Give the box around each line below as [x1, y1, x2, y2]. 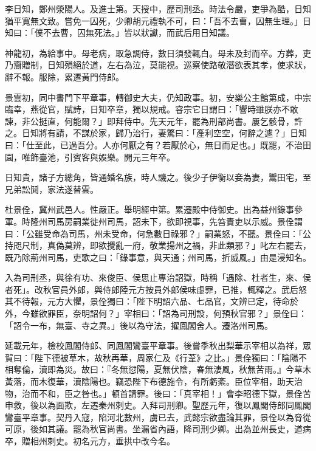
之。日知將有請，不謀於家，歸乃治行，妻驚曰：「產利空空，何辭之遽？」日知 [5, 126, 307, 139]
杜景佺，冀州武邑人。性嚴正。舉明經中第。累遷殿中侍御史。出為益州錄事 [5, 203, 294, 216]
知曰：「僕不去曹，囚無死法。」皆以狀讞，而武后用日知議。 [5, 26, 235, 39]
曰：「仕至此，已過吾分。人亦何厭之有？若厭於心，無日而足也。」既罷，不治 [5, 138, 303, 151]
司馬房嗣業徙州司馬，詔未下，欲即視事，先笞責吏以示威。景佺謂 [47, 215, 303, 227]
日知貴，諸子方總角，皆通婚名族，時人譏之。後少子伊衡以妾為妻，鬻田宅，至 [5, 171, 311, 184]
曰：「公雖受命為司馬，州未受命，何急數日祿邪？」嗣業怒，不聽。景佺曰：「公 [5, 227, 311, 239]
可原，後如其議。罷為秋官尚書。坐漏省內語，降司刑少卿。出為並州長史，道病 [5, 422, 311, 435]
